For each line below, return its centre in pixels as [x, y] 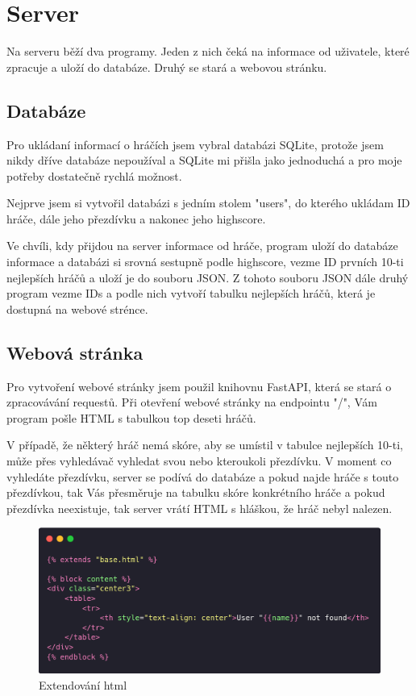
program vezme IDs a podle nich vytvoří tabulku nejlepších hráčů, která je [191, 293]
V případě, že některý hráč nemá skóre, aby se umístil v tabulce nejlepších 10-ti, [205, 445]
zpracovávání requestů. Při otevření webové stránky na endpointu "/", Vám [192, 402]
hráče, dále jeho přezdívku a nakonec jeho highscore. [136, 218]
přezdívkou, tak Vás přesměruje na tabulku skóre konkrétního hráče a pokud [196, 492]
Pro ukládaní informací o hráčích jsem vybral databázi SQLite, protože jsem [195, 144]
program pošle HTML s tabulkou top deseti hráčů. [131, 417]
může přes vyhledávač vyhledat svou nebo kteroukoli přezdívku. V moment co [199, 461]
